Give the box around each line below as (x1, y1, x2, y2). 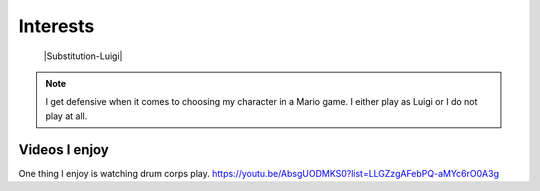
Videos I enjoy (18, 141, 110, 158)
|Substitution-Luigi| (43, 50, 123, 62)
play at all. (45, 110, 88, 122)
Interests (18, 15, 95, 37)
